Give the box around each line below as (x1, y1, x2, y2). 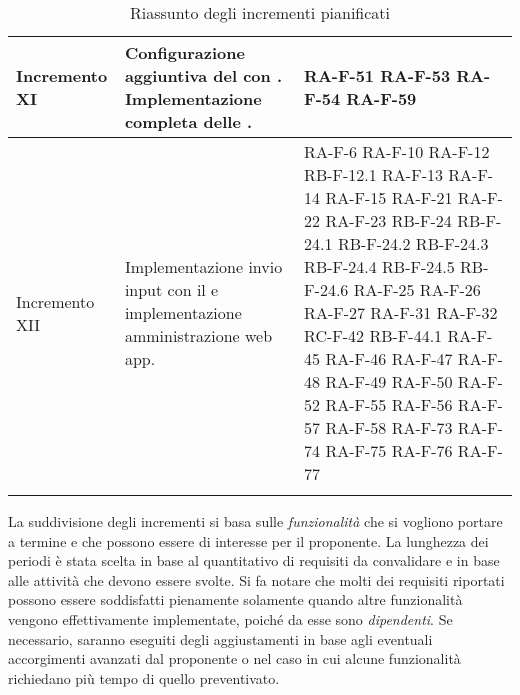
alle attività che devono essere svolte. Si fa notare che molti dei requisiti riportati (8, 569, 505, 590)
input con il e (124, 278, 219, 301)
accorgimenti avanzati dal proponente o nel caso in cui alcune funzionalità (8, 648, 461, 669)
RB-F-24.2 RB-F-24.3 (337, 232, 489, 255)
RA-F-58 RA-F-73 (325, 416, 453, 439)
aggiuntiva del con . (124, 64, 282, 87)
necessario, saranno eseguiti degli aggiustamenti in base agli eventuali (8, 628, 433, 649)
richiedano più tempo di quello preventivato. (8, 667, 280, 688)
